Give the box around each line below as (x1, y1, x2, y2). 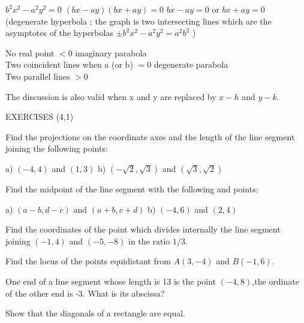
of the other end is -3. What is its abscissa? (5, 286, 165, 299)
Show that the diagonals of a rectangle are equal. (5, 307, 185, 319)
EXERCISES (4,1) (5, 110, 74, 123)
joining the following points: (5, 142, 108, 155)
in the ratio (128, 234, 170, 247)
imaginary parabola (75, 46, 147, 59)
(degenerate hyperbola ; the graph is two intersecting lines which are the (5, 14, 272, 27)
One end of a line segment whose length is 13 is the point (5, 274, 216, 287)
